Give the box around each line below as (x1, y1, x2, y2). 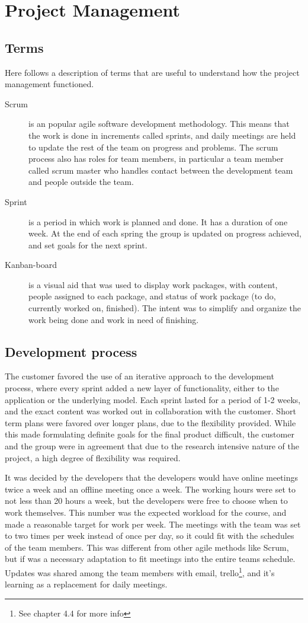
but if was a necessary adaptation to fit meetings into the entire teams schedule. (5, 552, 296, 565)
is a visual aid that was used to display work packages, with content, (28, 278, 278, 290)
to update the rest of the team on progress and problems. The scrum (28, 140, 278, 153)
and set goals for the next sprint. (28, 238, 147, 251)
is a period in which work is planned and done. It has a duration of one (28, 215, 288, 228)
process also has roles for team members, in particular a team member (28, 152, 284, 165)
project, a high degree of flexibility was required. (5, 451, 181, 464)
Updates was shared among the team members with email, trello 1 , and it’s (5, 564, 275, 579)
